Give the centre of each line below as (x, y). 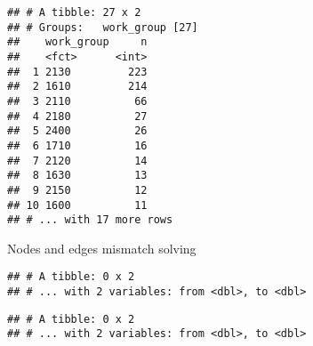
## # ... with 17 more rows (90, 220)
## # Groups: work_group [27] (103, 27)
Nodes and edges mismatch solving (102, 248)
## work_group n (77, 42)
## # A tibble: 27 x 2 (74, 12)
